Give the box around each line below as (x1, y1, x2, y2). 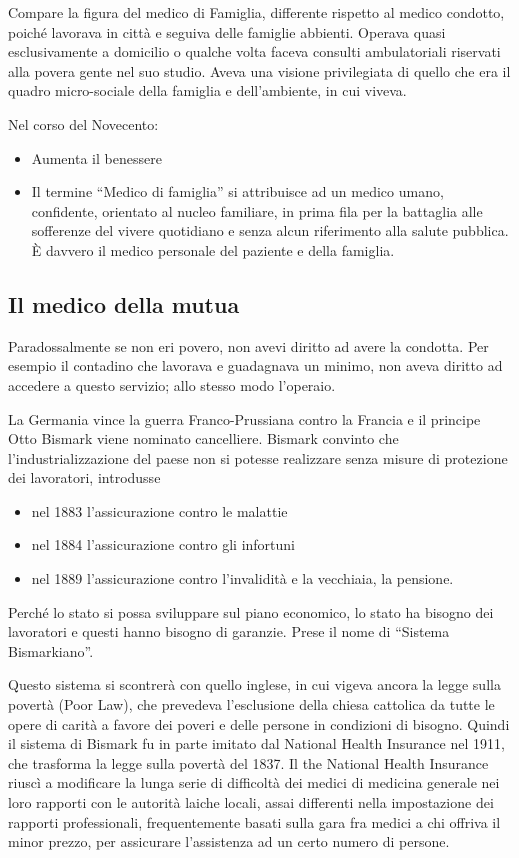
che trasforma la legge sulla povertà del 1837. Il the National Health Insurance (8, 752, 489, 773)
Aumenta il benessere (31, 147, 162, 168)
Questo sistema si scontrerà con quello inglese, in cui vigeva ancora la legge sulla (8, 674, 501, 695)
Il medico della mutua (8, 288, 240, 319)
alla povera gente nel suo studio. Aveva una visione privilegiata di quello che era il (8, 60, 511, 81)
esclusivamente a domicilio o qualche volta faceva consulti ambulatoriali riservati (8, 41, 501, 62)
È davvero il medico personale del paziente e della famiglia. (31, 239, 395, 260)
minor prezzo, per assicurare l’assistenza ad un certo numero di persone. (8, 831, 450, 852)
